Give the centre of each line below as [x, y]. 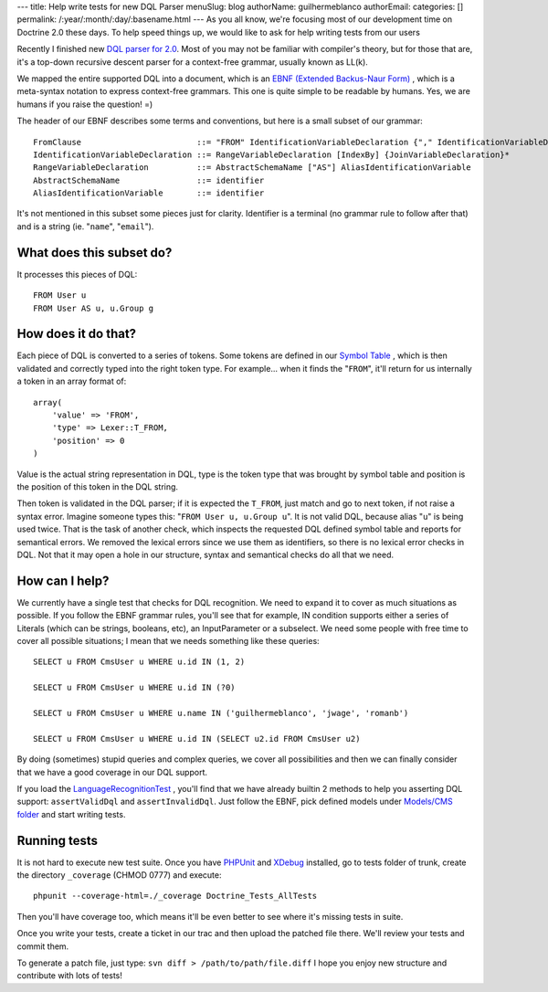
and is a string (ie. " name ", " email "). [85, 226]
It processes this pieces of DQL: [77, 274]
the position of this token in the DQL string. [97, 486]
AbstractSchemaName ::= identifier [149, 180]
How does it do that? [77, 334]
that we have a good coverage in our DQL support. [112, 772]
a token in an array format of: [72, 381]
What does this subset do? [95, 253]
